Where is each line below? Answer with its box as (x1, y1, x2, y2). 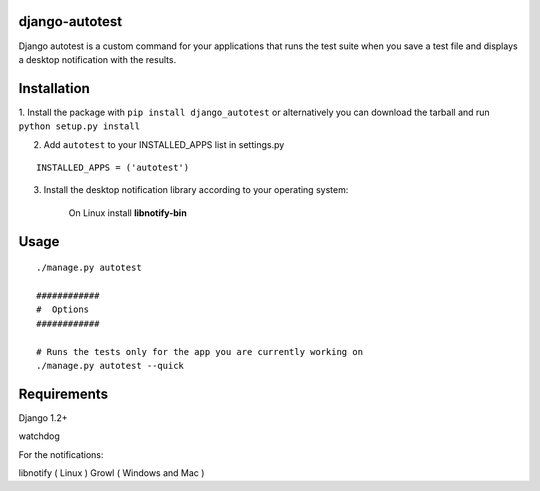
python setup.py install (18, 121, 140, 132)
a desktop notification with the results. (18, 53, 177, 65)
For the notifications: (18, 448, 104, 460)
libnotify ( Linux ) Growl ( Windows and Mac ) (18, 466, 205, 479)
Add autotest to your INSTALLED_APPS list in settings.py (43, 138, 285, 150)
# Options (36, 304, 90, 315)
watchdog (18, 430, 60, 442)
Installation (18, 80, 90, 97)
